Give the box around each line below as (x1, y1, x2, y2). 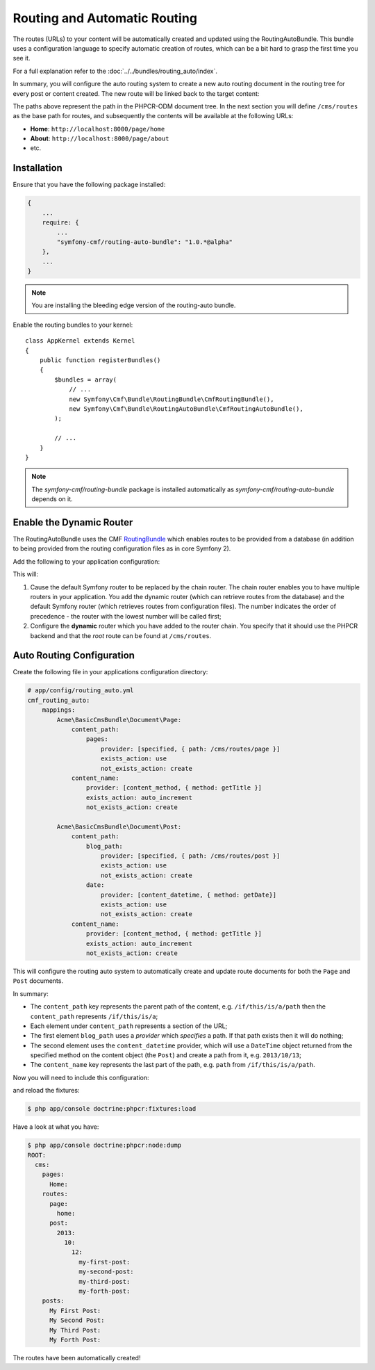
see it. (12, 54, 31, 63)
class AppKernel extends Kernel (25, 337, 135, 345)
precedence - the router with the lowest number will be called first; (30, 612, 222, 620)
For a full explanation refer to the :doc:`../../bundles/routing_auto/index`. (12, 67, 218, 75)
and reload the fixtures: (12, 1086, 80, 1095)
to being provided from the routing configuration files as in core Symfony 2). (12, 544, 231, 553)
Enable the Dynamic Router (12, 516, 133, 528)
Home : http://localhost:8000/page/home (30, 124, 165, 133)
